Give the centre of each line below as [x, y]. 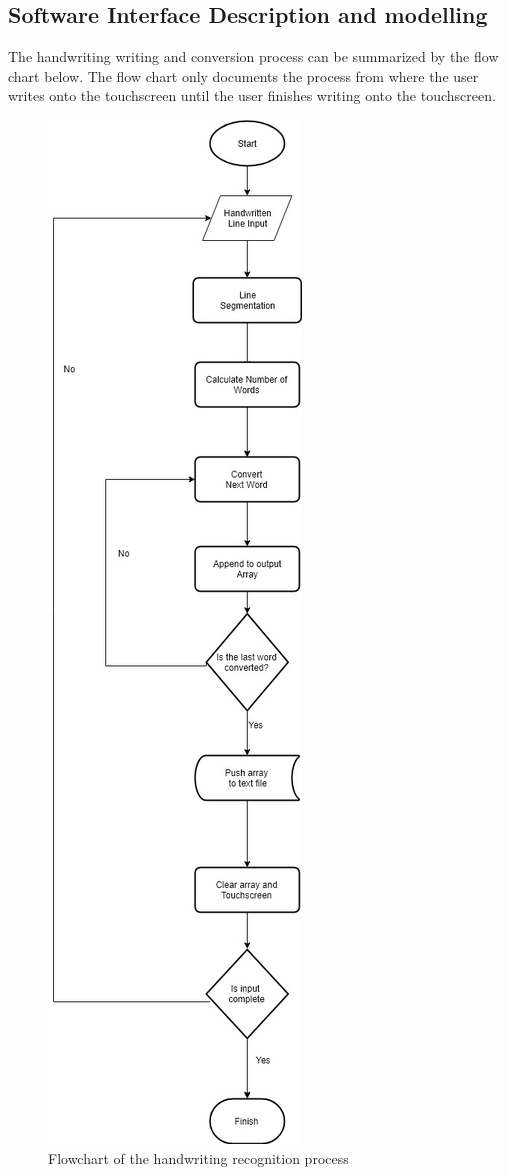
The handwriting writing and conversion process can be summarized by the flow [253, 56]
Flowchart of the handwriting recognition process [198, 1157]
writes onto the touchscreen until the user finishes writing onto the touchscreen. [252, 95]
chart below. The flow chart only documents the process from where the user [243, 75]
